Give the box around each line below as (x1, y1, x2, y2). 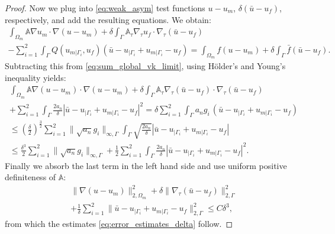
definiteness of (5, 171, 56, 183)
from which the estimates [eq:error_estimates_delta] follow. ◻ (5, 217, 233, 229)
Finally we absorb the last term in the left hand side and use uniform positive (5, 159, 287, 171)
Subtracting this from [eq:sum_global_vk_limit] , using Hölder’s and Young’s (5, 60, 286, 72)
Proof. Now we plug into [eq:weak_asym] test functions (5, 2, 205, 14)
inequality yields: (5, 71, 66, 83)
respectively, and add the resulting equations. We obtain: (5, 13, 211, 25)
